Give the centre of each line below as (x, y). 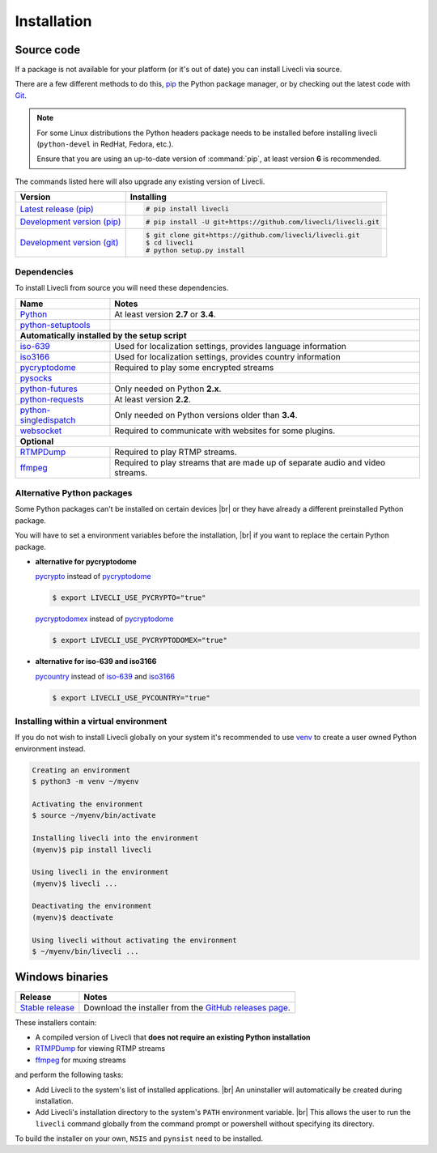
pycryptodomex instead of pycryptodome (104, 619)
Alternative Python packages (74, 493)
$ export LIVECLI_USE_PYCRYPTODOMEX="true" (140, 640)
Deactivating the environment (92, 906)
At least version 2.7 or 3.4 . (165, 314)
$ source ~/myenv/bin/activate (94, 815)
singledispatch (48, 419)
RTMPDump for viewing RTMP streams (100, 1049)
